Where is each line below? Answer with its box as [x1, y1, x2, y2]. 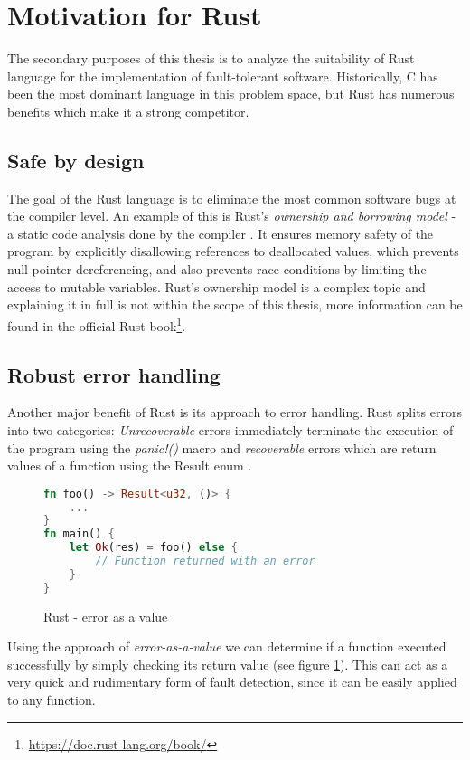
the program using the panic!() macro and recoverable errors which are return [7, 438, 437, 457]
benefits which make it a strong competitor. [7, 101, 249, 120]
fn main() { [43, 527, 115, 541]
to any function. [7, 690, 96, 709]
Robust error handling [7, 360, 221, 388]
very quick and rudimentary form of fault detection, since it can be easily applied [7, 672, 457, 691]
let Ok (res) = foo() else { [69, 541, 238, 555]
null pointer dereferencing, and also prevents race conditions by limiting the [7, 260, 427, 279]
